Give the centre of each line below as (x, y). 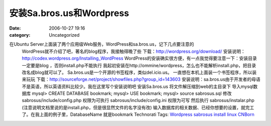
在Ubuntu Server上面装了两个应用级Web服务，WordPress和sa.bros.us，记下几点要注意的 (102, 44)
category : (20, 35)
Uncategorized (64, 35)
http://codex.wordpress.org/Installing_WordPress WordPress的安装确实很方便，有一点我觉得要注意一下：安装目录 (139, 58)
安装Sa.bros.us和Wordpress (69, 13)
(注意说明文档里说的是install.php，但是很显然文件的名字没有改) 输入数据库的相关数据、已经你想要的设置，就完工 (138, 107)
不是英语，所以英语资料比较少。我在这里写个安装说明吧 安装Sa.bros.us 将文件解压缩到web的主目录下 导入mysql (138, 86)
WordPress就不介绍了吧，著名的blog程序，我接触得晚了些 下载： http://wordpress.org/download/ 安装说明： (133, 51)
